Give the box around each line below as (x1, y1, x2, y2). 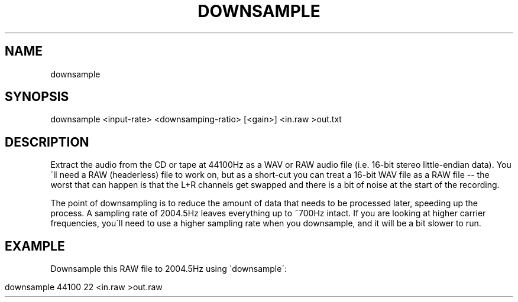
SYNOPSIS (5, 89, 69, 105)
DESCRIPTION (5, 134, 89, 150)
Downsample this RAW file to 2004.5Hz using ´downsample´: (50, 264, 287, 274)
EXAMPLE (5, 238, 65, 254)
